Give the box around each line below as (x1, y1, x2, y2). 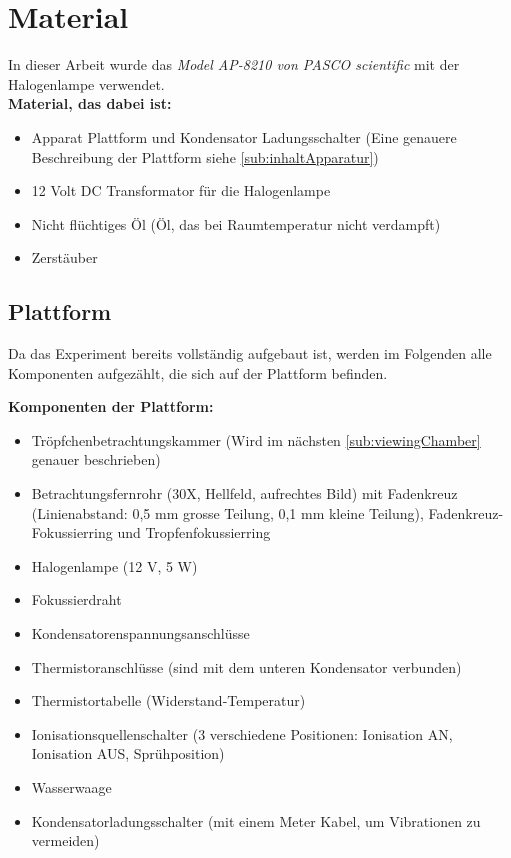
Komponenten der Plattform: (8, 396, 214, 417)
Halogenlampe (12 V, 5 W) (31, 555, 198, 576)
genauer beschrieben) (31, 449, 161, 470)
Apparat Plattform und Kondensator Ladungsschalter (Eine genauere (31, 126, 457, 147)
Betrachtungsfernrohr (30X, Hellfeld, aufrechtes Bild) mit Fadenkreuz (31, 483, 458, 504)
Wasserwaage (31, 776, 112, 797)
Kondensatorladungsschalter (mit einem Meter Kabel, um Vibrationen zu (31, 810, 481, 831)
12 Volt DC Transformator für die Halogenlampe (31, 180, 331, 201)
